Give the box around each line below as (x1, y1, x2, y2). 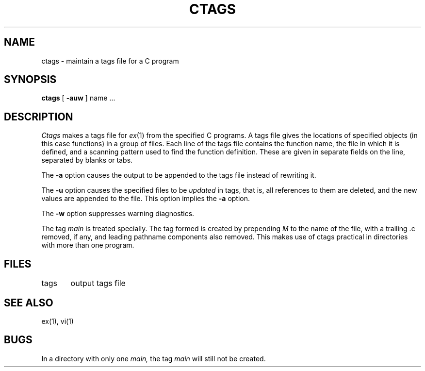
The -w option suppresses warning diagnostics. (41, 209, 195, 218)
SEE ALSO (4, 296, 53, 309)
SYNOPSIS (4, 73, 57, 86)
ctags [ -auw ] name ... (41, 94, 115, 102)
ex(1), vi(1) (41, 317, 74, 325)
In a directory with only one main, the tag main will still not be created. (41, 354, 266, 363)
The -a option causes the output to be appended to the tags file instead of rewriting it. (41, 171, 316, 180)
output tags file (70, 278, 126, 288)
